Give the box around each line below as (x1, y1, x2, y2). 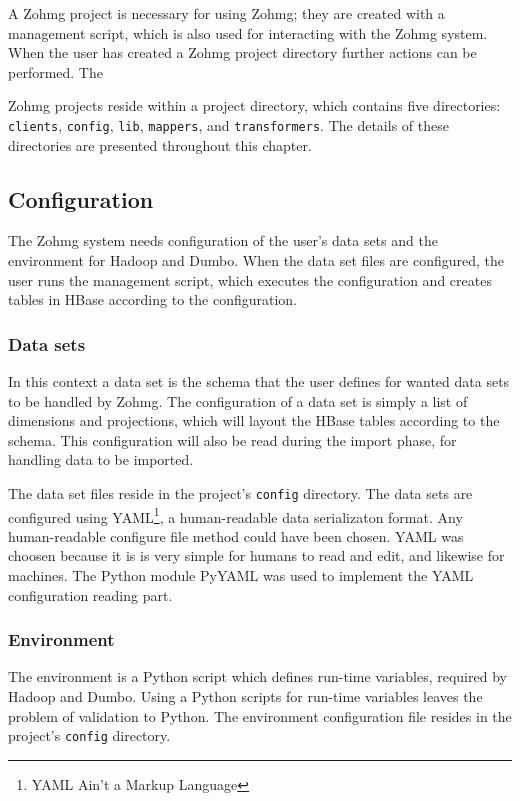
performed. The (8, 61, 103, 82)
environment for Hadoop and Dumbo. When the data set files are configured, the (8, 250, 504, 271)
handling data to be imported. (8, 449, 194, 470)
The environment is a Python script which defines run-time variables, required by (8, 666, 507, 687)
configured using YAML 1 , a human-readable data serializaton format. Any (8, 503, 463, 527)
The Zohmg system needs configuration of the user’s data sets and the (8, 230, 438, 251)
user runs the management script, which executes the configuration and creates (8, 269, 492, 290)
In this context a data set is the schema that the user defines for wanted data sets (8, 371, 510, 392)
